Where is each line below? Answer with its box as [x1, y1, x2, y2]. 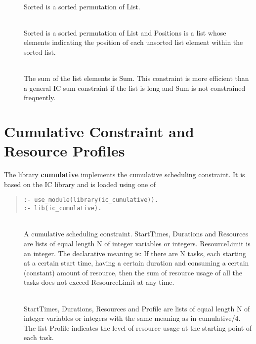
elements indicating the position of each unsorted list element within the [24, 37, 243, 47]
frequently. [24, 92, 56, 103]
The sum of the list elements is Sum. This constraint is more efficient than [24, 73, 249, 83]
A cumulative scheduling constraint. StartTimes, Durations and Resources [24, 229, 249, 239]
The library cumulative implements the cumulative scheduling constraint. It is [4, 169, 245, 180]
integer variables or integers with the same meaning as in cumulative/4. [24, 313, 241, 323]
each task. [24, 332, 54, 343]
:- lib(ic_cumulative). [23, 205, 102, 212]
